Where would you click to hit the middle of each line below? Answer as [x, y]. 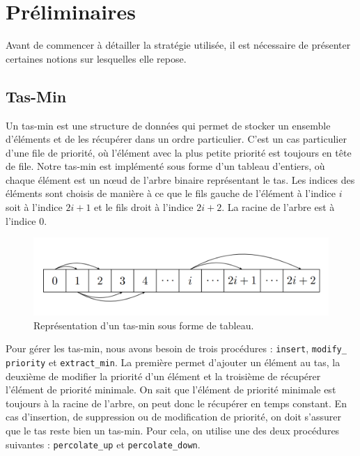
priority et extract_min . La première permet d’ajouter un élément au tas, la [173, 362]
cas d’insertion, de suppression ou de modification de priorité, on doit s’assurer [173, 417]
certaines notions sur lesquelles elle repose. [96, 58]
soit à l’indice [34, 207]
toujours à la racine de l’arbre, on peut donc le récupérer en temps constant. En [176, 403]
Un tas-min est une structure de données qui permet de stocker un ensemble [168, 125]
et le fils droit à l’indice [144, 207]
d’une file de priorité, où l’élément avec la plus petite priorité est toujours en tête [179, 152]
